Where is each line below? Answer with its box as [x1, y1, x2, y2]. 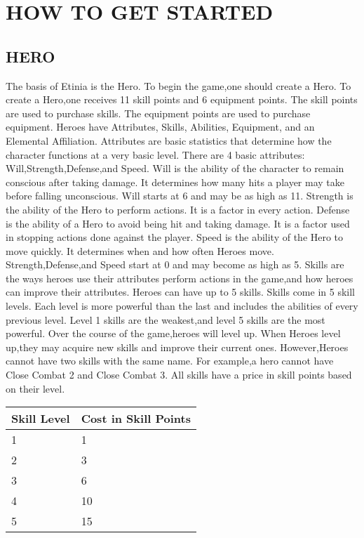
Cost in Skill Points [81, 410, 191, 427]
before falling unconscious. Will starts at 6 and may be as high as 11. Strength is [6, 188, 353, 203]
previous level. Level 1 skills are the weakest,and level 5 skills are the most [6, 312, 325, 327]
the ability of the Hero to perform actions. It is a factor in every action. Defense [6, 202, 350, 216]
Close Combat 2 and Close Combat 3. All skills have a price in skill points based [6, 367, 352, 382]
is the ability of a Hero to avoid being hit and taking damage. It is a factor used [6, 216, 350, 230]
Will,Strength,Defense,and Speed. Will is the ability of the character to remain [6, 161, 344, 176]
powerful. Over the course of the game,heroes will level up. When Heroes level [6, 326, 341, 341]
